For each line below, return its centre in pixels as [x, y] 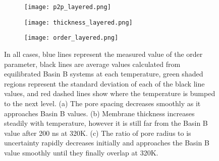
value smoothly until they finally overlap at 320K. [81, 152]
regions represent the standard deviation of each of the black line [104, 83]
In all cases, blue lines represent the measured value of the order [103, 54]
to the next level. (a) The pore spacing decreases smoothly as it [102, 103]
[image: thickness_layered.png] [78, 22]
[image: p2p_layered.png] [68, 7]
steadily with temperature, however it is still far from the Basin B [106, 123]
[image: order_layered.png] [71, 38]
